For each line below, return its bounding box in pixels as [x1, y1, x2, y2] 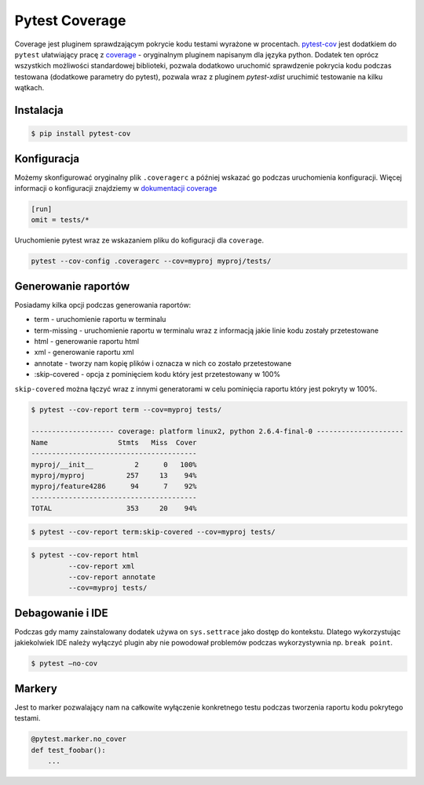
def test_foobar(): [31, 746, 106, 754]
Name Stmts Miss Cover [31, 438, 197, 447]
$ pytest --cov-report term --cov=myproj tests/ [31, 405, 222, 414]
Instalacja [14, 103, 64, 117]
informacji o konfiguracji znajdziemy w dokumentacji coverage [14, 184, 217, 192]
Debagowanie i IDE [14, 606, 108, 619]
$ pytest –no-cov [31, 659, 98, 668]
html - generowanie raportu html [34, 337, 140, 346]
